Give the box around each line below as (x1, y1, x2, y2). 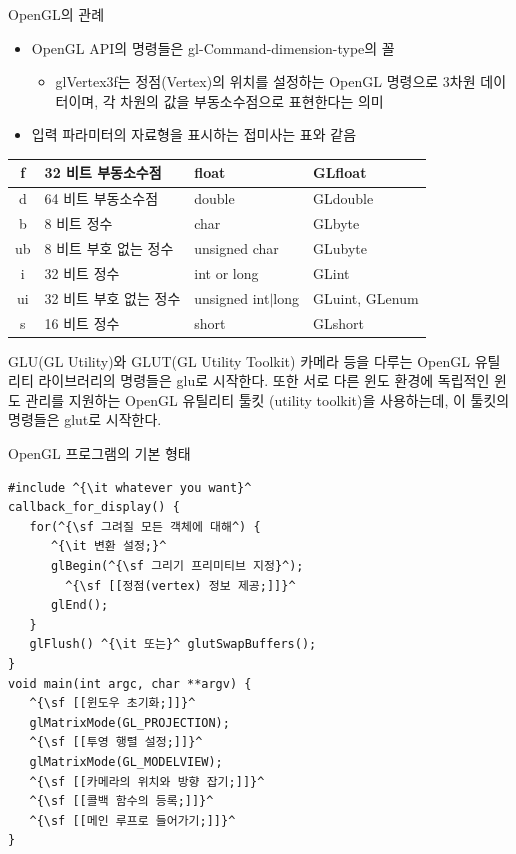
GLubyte (313, 238, 367, 258)
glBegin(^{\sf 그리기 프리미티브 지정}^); (50, 558, 304, 573)
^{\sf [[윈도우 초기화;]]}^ (29, 696, 196, 711)
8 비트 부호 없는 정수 (44, 238, 174, 258)
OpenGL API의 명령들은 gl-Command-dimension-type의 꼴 (31, 37, 395, 58)
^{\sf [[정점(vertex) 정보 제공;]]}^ (65, 578, 296, 593)
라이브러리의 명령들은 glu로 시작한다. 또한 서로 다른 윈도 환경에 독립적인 (38, 370, 490, 391)
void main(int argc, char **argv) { (8, 676, 252, 691)
